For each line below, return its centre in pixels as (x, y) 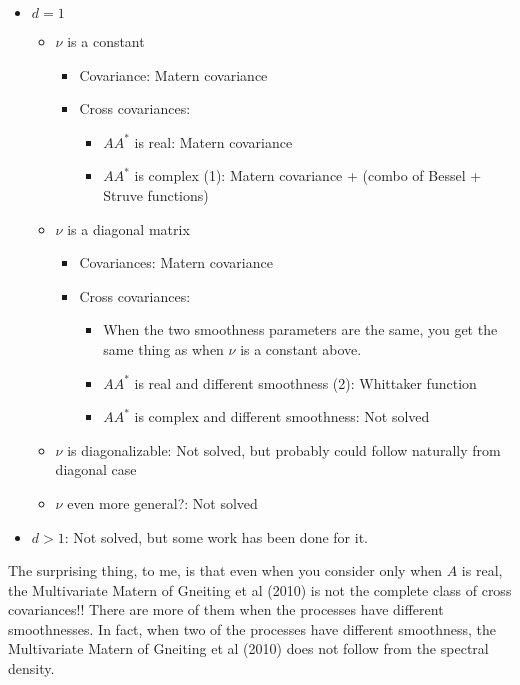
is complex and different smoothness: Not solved (282, 416)
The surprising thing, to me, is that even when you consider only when (225, 570)
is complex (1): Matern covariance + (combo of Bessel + (308, 175)
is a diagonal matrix (128, 228)
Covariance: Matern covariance (173, 74)
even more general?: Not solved (162, 502)
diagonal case (96, 469)
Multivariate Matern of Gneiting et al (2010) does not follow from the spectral (248, 648)
